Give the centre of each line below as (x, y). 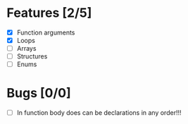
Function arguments (46, 32)
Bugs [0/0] (39, 93)
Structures (32, 56)
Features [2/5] (49, 13)
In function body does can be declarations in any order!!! (99, 113)
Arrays (26, 49)
